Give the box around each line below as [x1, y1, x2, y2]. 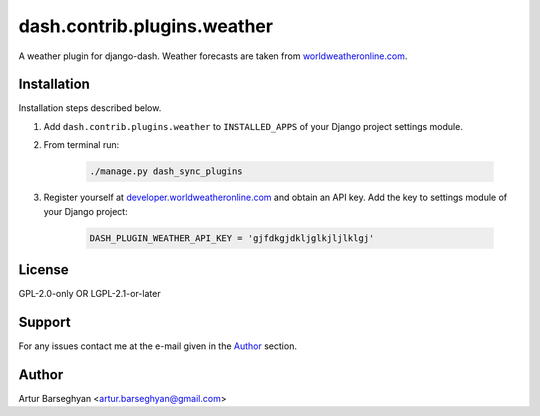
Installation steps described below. [18, 102, 162, 114]
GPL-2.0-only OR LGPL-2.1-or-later [18, 288, 161, 300]
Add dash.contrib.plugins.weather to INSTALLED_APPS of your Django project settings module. [43, 120, 464, 132]
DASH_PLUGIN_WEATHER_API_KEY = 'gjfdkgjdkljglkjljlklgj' [89, 232, 375, 244]
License [18, 261, 69, 278]
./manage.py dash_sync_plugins [89, 166, 244, 177]
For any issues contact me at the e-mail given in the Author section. [18, 340, 297, 352]
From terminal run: [43, 139, 120, 151]
